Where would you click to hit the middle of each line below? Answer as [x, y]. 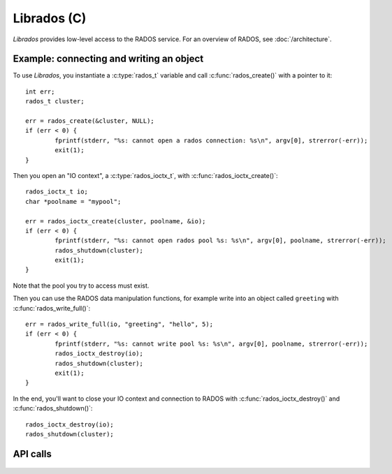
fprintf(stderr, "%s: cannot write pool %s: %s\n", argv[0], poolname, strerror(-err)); [211, 343]
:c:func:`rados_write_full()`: [52, 308]
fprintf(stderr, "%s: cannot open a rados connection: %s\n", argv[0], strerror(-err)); [211, 140]
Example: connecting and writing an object [108, 59]
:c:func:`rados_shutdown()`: [53, 408]
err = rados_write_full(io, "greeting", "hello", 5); [119, 324]
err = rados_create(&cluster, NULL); [90, 121]
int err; [40, 91]
